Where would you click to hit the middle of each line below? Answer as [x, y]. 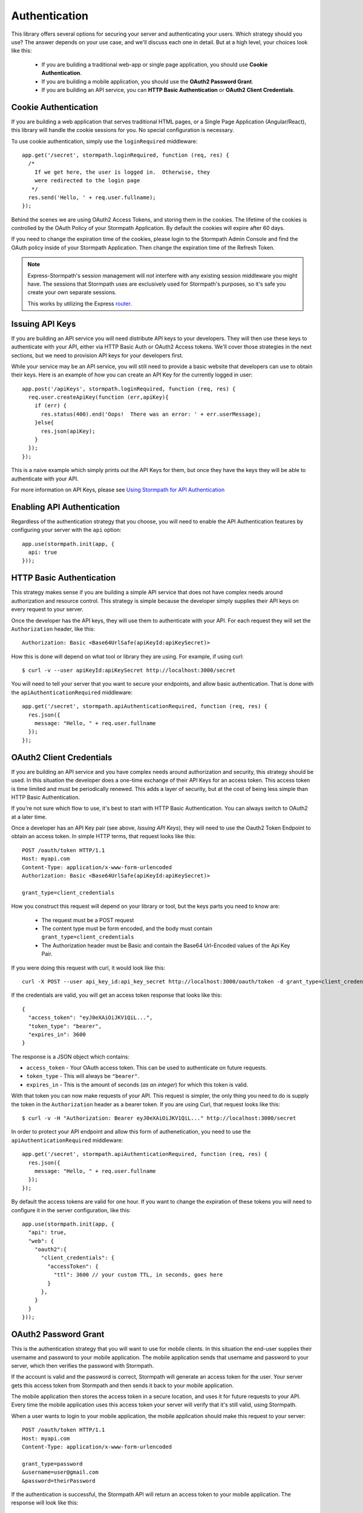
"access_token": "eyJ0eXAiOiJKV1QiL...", [90, 1018]
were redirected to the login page [87, 181]
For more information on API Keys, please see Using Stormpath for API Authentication [118, 490]
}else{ [44, 423]
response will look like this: [45, 1503]
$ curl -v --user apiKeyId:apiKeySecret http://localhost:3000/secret [129, 671]
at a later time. [29, 816]
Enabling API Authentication [66, 507]
